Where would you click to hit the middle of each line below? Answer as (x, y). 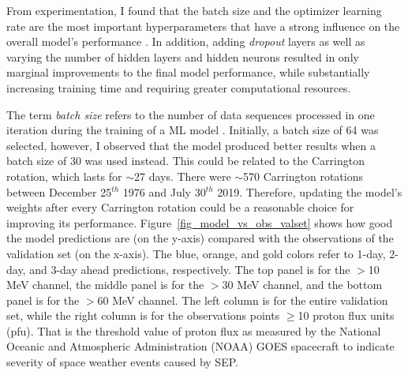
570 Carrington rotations (303, 176)
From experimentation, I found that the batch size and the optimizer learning (194, 10)
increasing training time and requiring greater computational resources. (179, 87)
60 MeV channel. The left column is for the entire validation (243, 300)
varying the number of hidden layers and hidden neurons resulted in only (183, 56)
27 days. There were (182, 176)
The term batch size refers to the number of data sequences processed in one (191, 114)
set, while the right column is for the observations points (143, 315)
